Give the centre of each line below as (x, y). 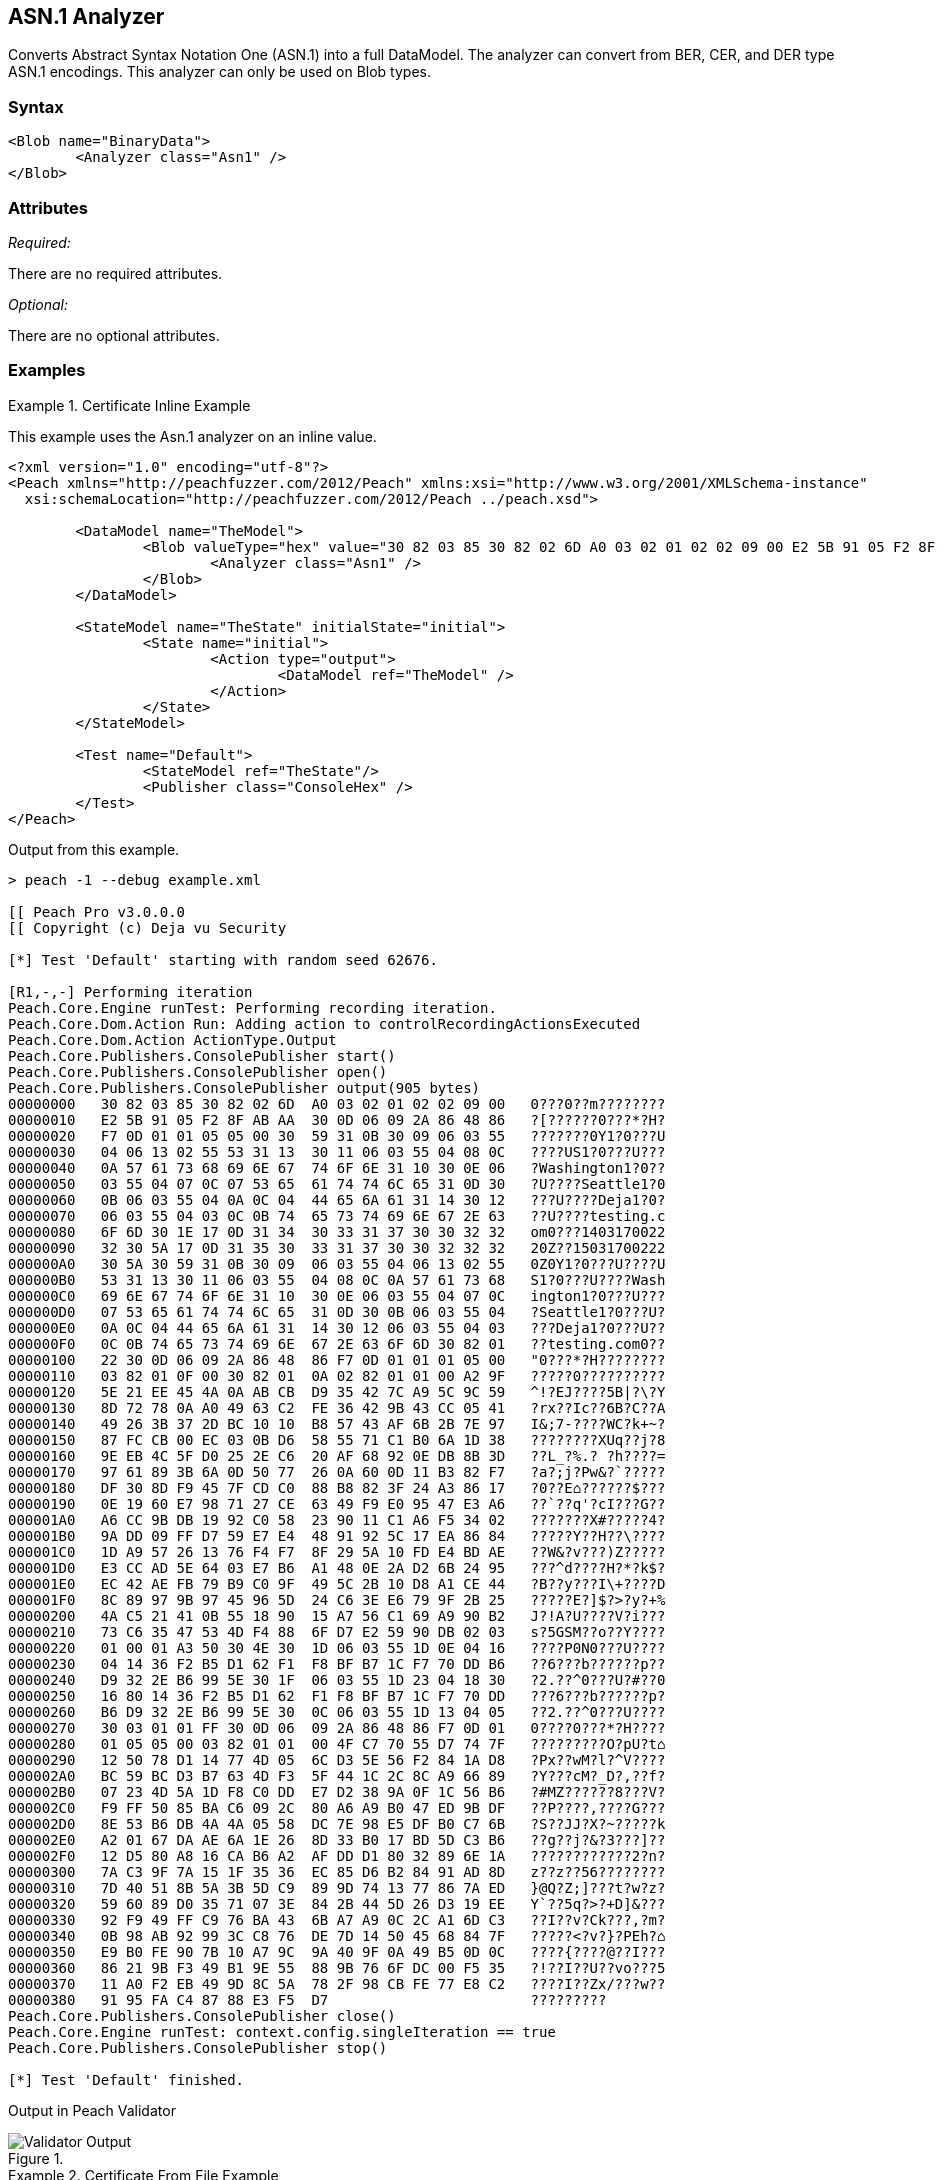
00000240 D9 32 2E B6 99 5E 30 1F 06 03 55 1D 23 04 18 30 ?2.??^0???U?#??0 (337, 1679)
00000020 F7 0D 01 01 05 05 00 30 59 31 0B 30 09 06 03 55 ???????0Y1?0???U (337, 1135)
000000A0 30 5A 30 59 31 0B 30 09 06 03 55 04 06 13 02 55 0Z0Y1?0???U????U (337, 1263)
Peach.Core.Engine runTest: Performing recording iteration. (252, 1007)
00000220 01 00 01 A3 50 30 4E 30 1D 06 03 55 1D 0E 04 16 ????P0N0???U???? (337, 1647)
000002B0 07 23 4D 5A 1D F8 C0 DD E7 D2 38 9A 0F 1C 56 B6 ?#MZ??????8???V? (337, 1791)
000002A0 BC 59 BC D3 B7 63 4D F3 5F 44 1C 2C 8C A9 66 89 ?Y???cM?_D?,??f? (337, 1775)
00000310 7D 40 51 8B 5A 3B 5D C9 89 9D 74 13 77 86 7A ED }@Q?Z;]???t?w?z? (337, 1887)
